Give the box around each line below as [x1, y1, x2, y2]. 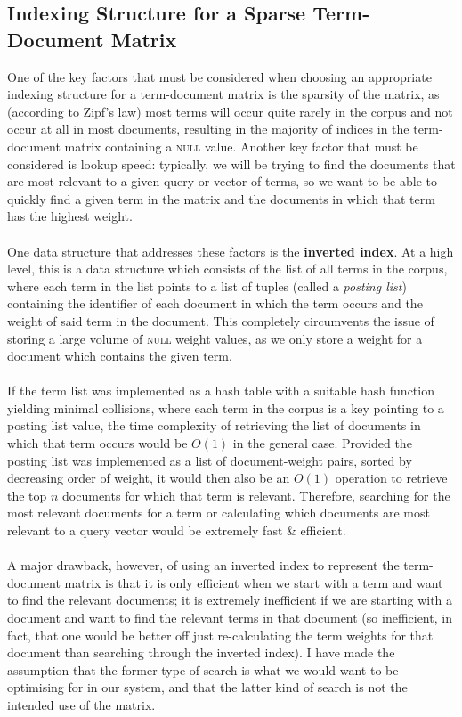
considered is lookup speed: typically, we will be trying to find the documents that [7, 154, 456, 173]
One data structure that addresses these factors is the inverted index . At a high [7, 241, 454, 260]
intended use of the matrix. [7, 695, 156, 713]
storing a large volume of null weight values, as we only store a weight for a [7, 329, 423, 347]
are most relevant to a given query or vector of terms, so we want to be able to [7, 172, 437, 191]
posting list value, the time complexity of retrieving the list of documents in [7, 416, 421, 435]
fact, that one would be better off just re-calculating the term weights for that [7, 625, 434, 644]
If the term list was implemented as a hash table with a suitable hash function [7, 381, 434, 400]
